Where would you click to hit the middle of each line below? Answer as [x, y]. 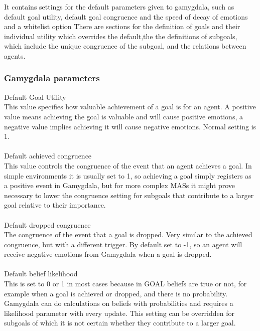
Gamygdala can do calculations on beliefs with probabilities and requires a [119, 303]
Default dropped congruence [47, 224]
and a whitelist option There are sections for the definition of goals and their [122, 26]
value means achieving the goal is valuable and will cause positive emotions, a [123, 116]
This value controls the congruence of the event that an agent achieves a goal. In [128, 165]
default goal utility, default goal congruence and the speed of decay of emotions [126, 16]
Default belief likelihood [41, 274]
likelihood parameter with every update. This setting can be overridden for [119, 313]
